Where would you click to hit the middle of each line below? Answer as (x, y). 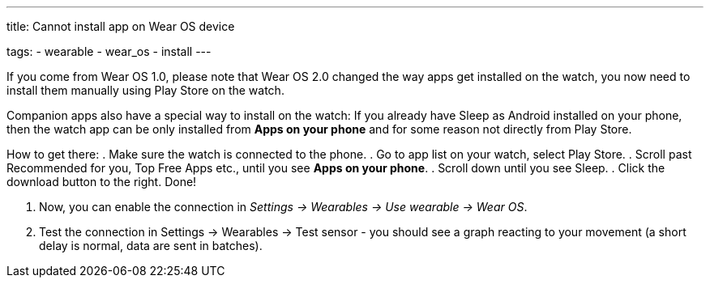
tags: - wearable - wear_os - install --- (109, 51)
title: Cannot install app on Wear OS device (121, 26)
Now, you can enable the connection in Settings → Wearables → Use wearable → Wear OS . (283, 207)
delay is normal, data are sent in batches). (151, 246)
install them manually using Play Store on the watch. (145, 90)
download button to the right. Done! (102, 182)
